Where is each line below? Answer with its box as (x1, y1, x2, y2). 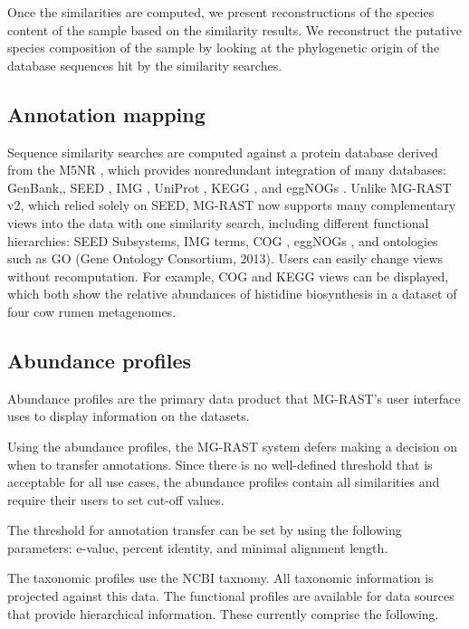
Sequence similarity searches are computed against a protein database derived (7, 142, 438, 161)
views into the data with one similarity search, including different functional (7, 213, 429, 232)
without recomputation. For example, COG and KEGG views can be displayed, (7, 266, 449, 285)
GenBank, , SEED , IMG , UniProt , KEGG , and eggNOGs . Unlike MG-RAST (7, 177, 452, 196)
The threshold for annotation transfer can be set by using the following (7, 520, 402, 539)
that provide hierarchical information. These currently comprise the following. (7, 604, 439, 623)
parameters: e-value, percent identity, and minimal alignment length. (7, 538, 388, 557)
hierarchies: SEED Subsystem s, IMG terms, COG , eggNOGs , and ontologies (7, 231, 438, 250)
